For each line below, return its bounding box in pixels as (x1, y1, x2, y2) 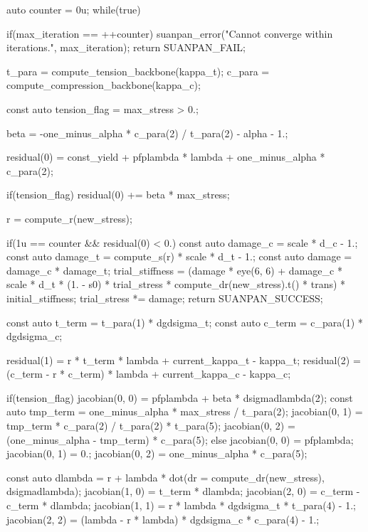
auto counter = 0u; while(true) (6, 2, 141, 16)
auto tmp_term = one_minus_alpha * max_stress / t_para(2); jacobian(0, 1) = (6, 404, 363, 419)
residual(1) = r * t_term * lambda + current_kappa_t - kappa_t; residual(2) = (6, 352, 361, 367)
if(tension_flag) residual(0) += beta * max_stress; (6, 187, 230, 202)
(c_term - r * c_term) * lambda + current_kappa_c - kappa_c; (6, 366, 291, 381)
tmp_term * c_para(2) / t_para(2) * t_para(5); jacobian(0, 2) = (6, 418, 295, 433)
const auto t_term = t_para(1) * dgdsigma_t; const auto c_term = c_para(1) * (6, 314, 363, 329)
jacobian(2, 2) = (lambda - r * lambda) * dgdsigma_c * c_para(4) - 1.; (6, 511, 320, 526)
